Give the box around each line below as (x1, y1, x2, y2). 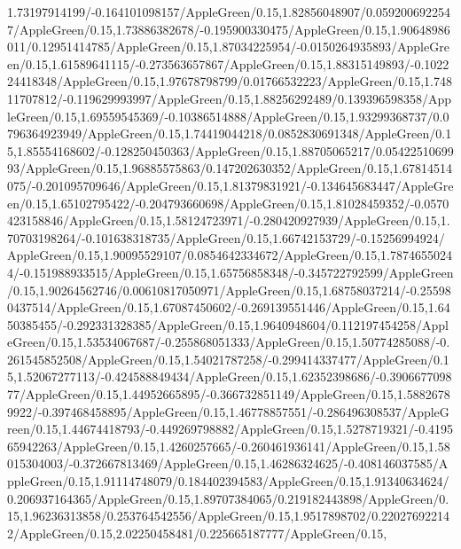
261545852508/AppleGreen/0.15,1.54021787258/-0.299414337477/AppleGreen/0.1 (7, 349, 449, 368)
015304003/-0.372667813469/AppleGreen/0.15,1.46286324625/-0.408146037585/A (7, 454, 449, 473)
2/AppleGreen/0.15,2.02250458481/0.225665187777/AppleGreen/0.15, (7, 523, 387, 542)
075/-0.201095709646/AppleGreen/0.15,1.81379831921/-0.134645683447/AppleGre (7, 176, 454, 194)
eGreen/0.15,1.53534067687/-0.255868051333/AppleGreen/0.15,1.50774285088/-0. (7, 333, 450, 351)
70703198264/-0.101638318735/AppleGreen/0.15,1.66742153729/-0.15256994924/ (7, 228, 445, 247)
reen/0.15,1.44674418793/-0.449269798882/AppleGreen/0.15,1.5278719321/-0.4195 (7, 420, 454, 438)
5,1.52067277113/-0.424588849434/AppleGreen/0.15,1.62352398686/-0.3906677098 (7, 367, 452, 386)
